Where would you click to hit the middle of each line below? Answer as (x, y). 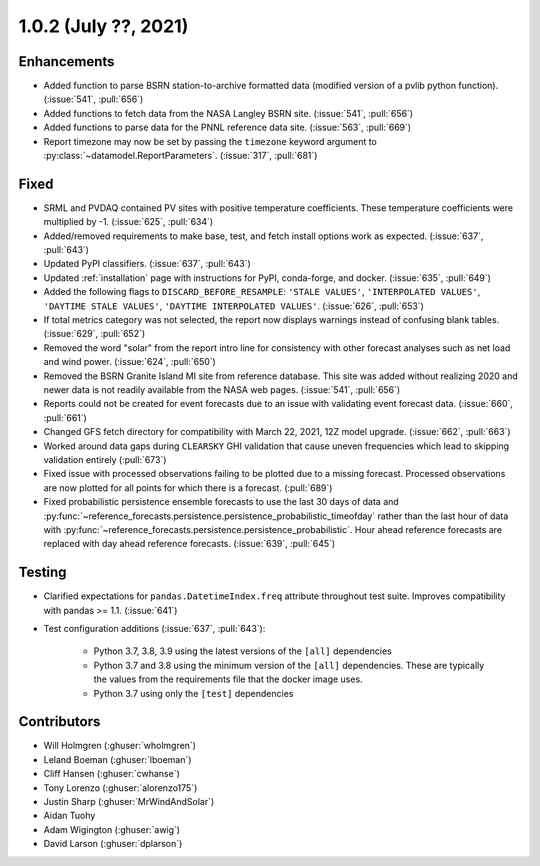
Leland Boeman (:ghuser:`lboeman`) (117, 759)
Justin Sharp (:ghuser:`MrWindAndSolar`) (129, 802)
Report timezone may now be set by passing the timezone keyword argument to (210, 141)
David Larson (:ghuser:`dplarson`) (113, 844)
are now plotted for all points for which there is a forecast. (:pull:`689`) (188, 487)
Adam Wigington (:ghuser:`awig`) (111, 829)
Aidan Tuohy (69, 816)
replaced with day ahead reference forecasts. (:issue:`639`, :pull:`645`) (189, 544)
